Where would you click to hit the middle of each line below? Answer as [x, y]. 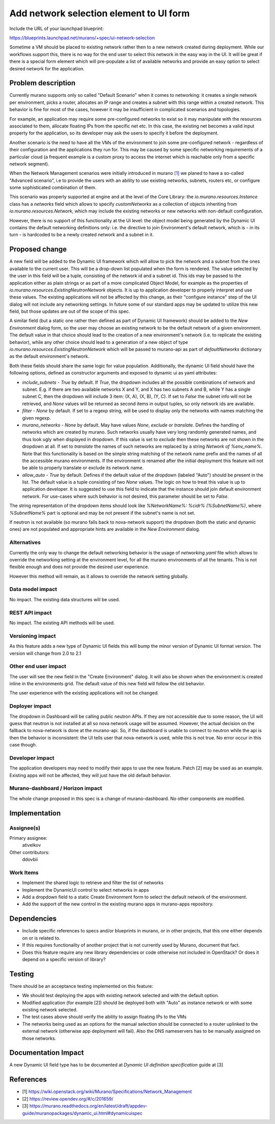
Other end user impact [38, 666]
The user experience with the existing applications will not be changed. [84, 693]
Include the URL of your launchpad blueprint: [57, 29]
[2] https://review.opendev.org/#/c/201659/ [68, 1099]
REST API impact [31, 612]
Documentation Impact [47, 1053]
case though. [23, 745]
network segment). [29, 164]
